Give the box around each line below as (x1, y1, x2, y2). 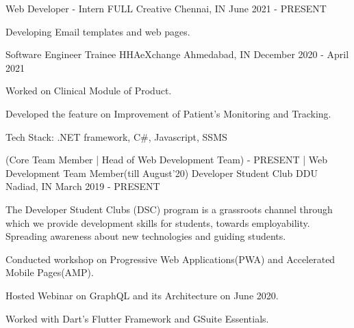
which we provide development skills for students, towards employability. (5, 215, 310, 230)
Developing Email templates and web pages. (5, 24, 190, 38)
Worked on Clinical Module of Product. (5, 83, 172, 98)
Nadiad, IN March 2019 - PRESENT (5, 179, 160, 193)
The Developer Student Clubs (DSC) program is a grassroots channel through (5, 202, 333, 216)
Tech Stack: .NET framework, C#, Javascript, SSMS (5, 129, 227, 143)
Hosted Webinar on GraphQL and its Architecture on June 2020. (5, 288, 279, 302)
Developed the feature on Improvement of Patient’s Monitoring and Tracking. (5, 106, 331, 120)
